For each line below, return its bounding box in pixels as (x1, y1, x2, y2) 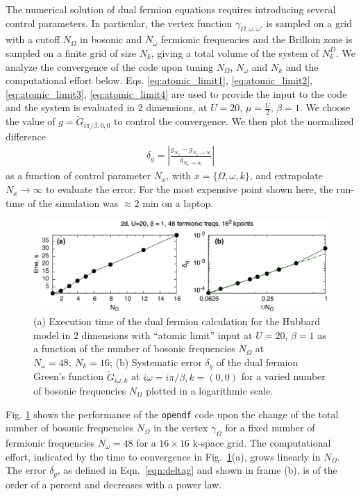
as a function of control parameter (6, 168, 151, 183)
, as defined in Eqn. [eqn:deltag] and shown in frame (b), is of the (57, 463, 337, 477)
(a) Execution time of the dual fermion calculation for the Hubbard (33, 314, 320, 329)
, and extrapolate (249, 168, 323, 183)
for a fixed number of (225, 420, 315, 435)
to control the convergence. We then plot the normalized (114, 114, 354, 129)
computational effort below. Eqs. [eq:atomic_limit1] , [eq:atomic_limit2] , (6, 73, 313, 88)
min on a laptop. (142, 195, 214, 210)
